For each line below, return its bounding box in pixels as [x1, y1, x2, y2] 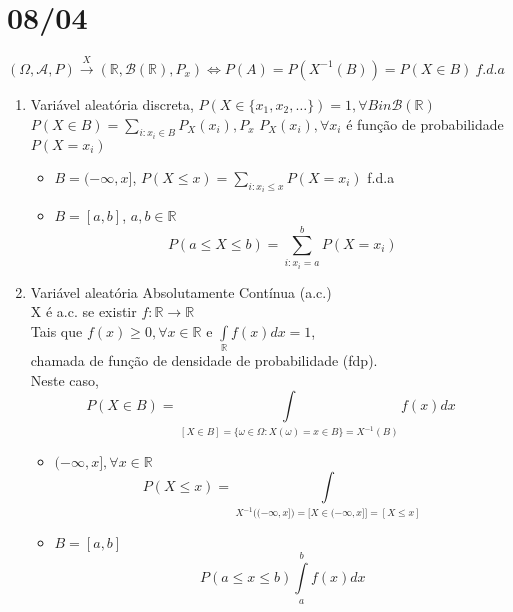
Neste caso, [30, 369, 99, 390]
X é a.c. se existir [30, 301, 137, 322]
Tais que [30, 320, 83, 341]
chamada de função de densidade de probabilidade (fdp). [30, 350, 378, 371]
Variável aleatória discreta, [30, 93, 194, 114]
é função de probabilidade [346, 113, 504, 134]
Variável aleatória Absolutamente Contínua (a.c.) [30, 281, 332, 302]
